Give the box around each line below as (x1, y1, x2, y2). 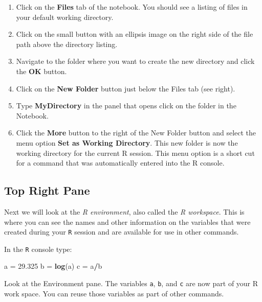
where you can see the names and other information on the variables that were (4, 216, 251, 227)
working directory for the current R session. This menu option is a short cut (16, 147, 255, 158)
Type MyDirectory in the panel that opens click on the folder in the (16, 100, 236, 111)
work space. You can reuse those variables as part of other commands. (4, 288, 224, 298)
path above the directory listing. (16, 38, 118, 49)
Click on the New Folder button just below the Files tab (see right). (16, 83, 235, 94)
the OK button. (16, 65, 67, 76)
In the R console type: (4, 243, 72, 254)
